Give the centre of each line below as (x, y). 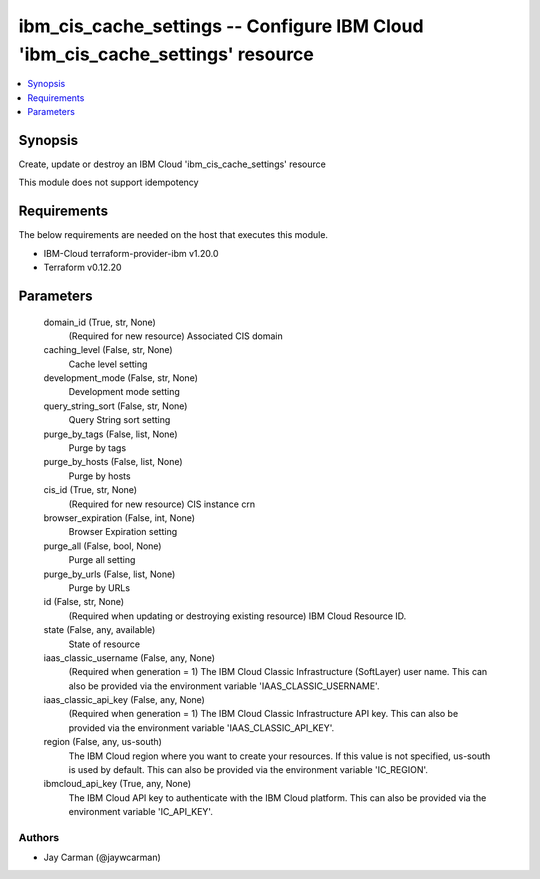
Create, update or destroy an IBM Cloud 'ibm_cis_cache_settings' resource (172, 164)
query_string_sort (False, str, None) (115, 406)
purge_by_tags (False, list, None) (111, 434)
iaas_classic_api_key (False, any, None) (124, 700)
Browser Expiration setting (123, 532)
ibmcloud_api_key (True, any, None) (117, 784)
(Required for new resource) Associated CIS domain (176, 336)
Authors (39, 837)
